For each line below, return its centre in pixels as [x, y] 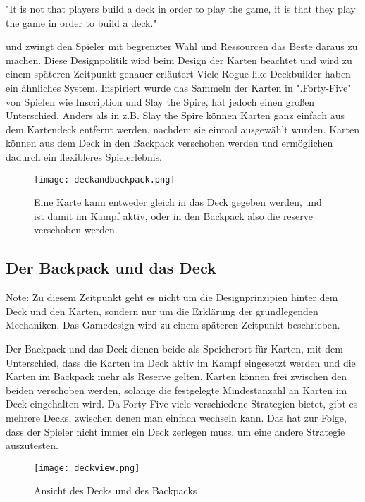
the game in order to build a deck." [81, 22]
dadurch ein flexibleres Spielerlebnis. [84, 156]
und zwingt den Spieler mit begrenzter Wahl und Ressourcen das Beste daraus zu [182, 46]
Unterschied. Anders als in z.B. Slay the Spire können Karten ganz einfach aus [175, 115]
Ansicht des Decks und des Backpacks [116, 490]
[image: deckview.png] [87, 468]
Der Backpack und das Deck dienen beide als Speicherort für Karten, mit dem [174, 348]
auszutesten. [32, 445]
